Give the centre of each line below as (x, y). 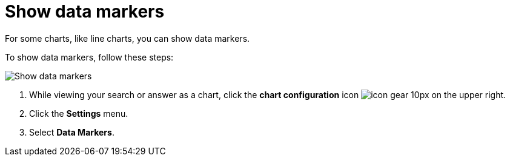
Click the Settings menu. (79, 113)
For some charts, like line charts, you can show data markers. (127, 38)
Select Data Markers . (72, 132)
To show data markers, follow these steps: (89, 57)
